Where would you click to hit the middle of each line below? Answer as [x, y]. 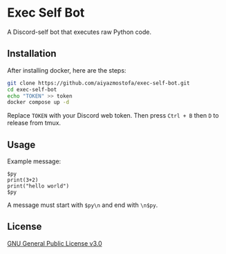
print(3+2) [23, 180]
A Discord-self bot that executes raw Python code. [79, 32]
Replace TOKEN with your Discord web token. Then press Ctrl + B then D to [113, 116]
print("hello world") [38, 186]
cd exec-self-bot [32, 89]
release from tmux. [34, 123]
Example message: [34, 161]
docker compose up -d [38, 102]
